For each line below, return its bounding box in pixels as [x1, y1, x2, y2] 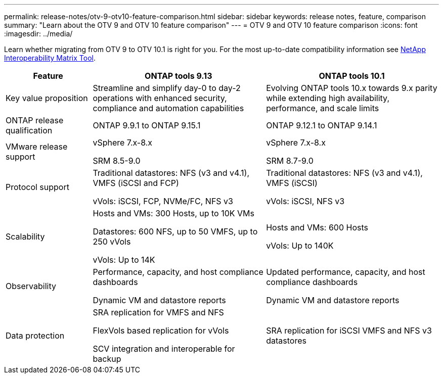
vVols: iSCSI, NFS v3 [266, 196, 345, 206]
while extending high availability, [266, 93, 389, 103]
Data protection [6, 330, 65, 341]
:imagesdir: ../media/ [4, 29, 73, 38]
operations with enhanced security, [93, 93, 227, 103]
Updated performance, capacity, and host [266, 267, 425, 277]
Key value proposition [6, 93, 88, 103]
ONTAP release [6, 115, 64, 125]
